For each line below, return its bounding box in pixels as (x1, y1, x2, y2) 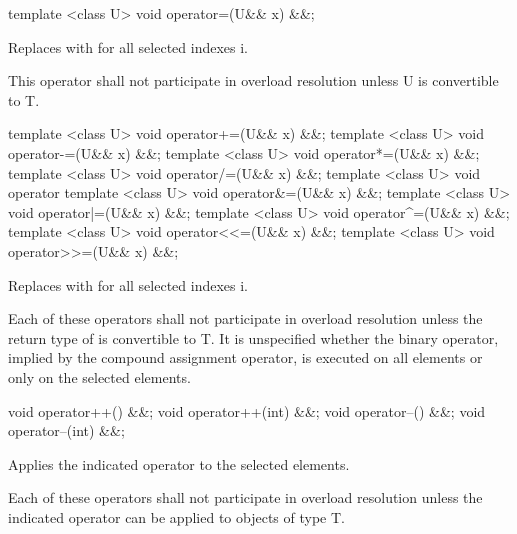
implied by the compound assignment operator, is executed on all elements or (8, 347, 483, 368)
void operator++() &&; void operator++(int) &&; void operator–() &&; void (8, 400, 486, 421)
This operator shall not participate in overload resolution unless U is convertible (8, 70, 499, 91)
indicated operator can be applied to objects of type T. (8, 506, 345, 527)
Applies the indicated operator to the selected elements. (8, 453, 350, 474)
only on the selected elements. (8, 366, 191, 387)
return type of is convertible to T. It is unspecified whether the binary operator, (8, 327, 499, 348)
